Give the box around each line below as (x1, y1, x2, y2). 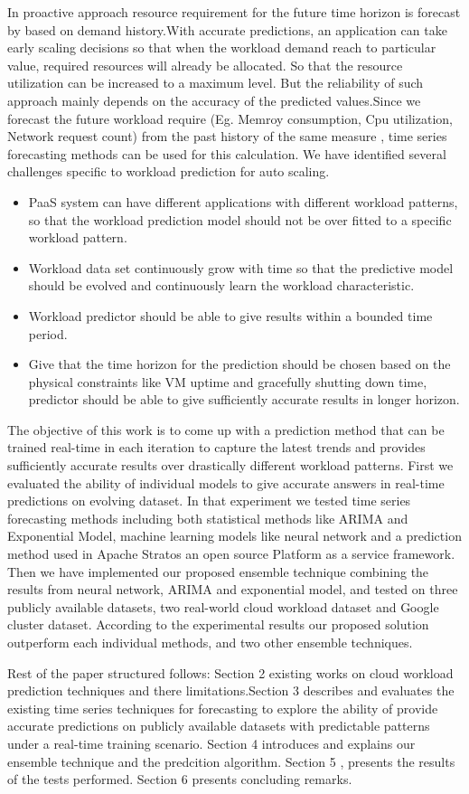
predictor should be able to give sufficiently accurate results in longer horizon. (28, 390, 460, 409)
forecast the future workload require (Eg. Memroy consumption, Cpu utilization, (7, 109, 453, 128)
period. (28, 324, 68, 343)
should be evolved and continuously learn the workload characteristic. (28, 276, 415, 295)
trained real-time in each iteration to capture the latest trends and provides (7, 438, 426, 457)
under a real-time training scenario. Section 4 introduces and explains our (7, 733, 416, 752)
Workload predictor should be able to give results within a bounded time (28, 306, 433, 325)
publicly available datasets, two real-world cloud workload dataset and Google (7, 597, 439, 616)
